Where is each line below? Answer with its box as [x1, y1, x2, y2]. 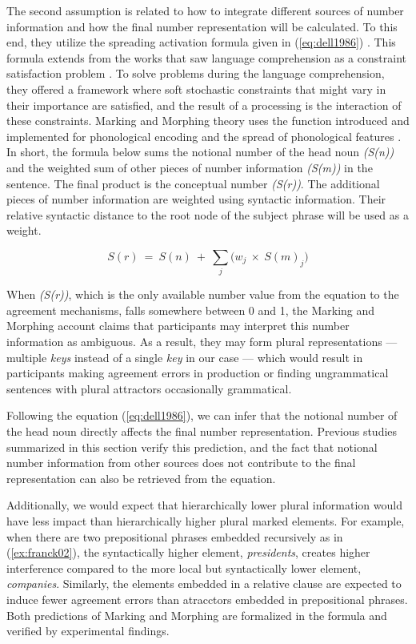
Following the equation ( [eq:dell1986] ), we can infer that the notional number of [6, 407, 398, 424]
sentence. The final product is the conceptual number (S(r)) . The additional [6, 175, 380, 191]
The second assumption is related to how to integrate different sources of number [6, 2, 404, 18]
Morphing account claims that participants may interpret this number [6, 317, 350, 334]
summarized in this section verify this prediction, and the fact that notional [6, 438, 378, 455]
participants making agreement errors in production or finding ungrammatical [6, 364, 389, 381]
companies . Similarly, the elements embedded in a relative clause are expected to [6, 575, 402, 592]
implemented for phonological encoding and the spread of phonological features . [6, 127, 402, 144]
